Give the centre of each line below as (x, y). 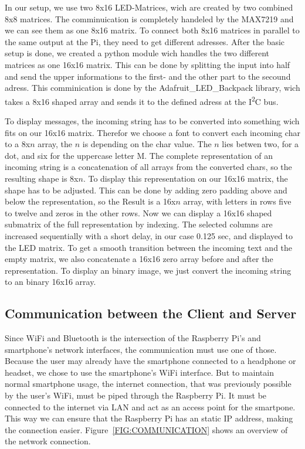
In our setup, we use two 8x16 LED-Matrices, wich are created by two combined (149, 7)
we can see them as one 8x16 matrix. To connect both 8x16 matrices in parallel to (152, 30)
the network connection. (48, 441)
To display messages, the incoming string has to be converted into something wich (152, 121)
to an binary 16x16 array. (50, 282)
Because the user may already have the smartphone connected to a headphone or (150, 361)
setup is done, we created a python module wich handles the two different (137, 53)
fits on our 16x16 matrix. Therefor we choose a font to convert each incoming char (152, 132)
